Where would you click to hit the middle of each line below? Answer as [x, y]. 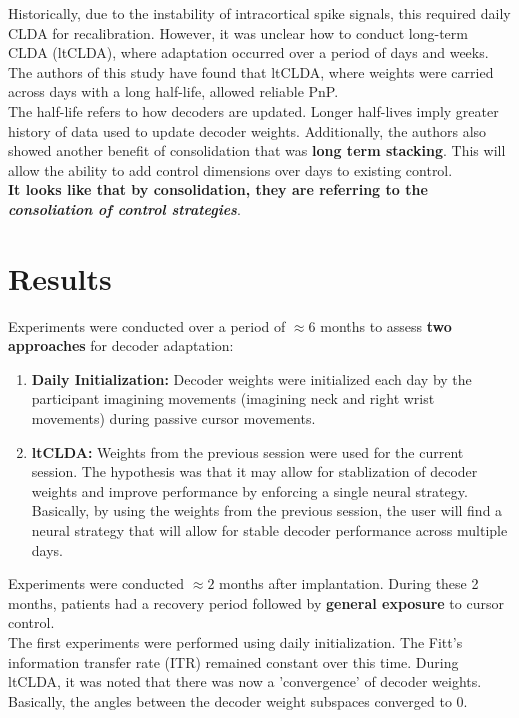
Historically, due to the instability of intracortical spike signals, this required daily [259, 13]
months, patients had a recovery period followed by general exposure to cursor [256, 602]
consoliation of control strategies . [124, 208]
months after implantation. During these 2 [349, 583]
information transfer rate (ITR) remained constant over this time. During [233, 661]
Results [60, 277]
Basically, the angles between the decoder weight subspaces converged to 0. [238, 700]
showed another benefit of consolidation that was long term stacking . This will [257, 150]
